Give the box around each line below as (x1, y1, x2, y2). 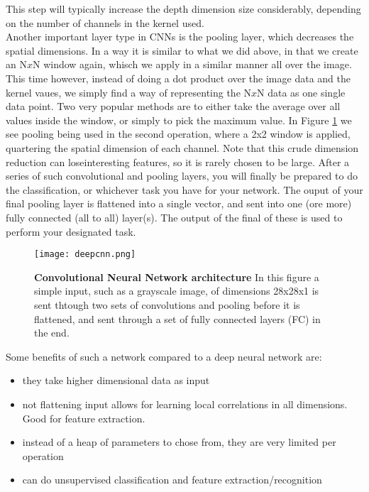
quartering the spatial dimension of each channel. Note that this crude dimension (6, 140, 359, 155)
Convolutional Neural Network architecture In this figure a (34, 269, 319, 284)
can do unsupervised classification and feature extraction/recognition (22, 472, 322, 487)
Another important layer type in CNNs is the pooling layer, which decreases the (6, 29, 354, 44)
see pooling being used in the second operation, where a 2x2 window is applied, (6, 126, 351, 141)
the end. (34, 325, 70, 340)
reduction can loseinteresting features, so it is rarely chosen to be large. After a (6, 154, 350, 169)
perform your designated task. (6, 224, 136, 239)
